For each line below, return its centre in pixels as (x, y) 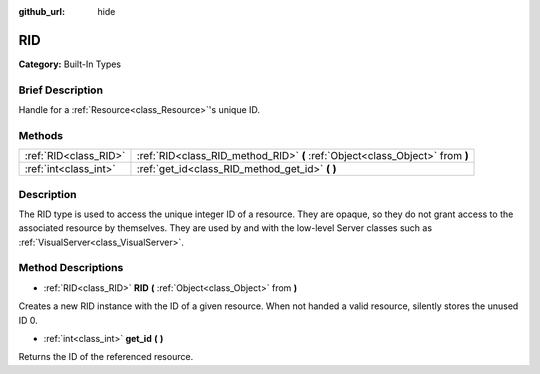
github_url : (41, 11)
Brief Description (61, 90)
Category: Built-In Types (70, 64)
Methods (41, 135)
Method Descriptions (71, 268)
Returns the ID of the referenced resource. (106, 357)
